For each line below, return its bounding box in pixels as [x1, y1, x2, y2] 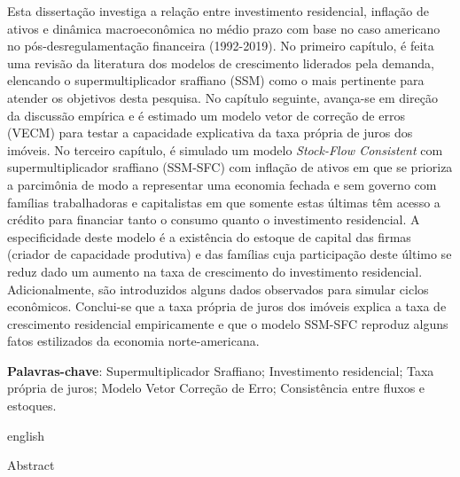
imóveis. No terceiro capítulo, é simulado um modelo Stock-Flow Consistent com [7, 140, 443, 159]
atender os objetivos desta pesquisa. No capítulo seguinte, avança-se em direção [7, 88, 438, 106]
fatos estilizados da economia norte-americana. [7, 332, 260, 350]
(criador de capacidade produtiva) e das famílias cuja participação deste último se [7, 245, 452, 263]
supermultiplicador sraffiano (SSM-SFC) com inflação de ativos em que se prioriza [7, 158, 453, 176]
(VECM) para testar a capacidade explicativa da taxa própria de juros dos [7, 123, 413, 142]
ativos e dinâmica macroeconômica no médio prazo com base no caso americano [7, 19, 441, 37]
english [7, 426, 45, 444]
